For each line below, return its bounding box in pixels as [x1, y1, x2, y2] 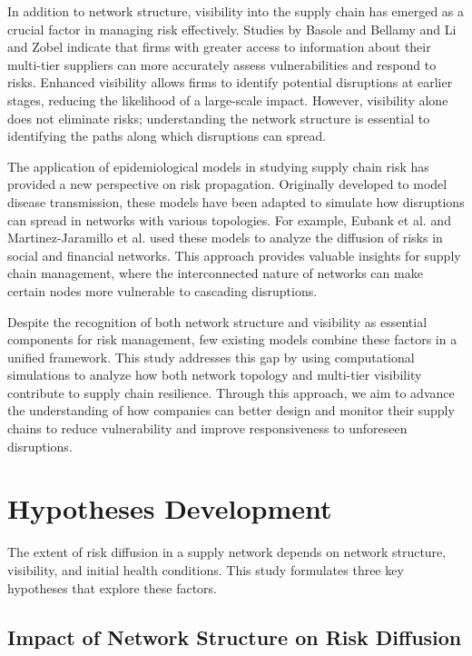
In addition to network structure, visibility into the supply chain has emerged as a [7, 2, 465, 20]
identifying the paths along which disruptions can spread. [7, 126, 327, 145]
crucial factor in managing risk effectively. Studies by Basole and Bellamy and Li [7, 19, 457, 38]
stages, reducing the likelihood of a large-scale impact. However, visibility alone [7, 90, 448, 109]
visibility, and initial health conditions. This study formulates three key [7, 560, 404, 579]
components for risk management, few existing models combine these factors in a [7, 330, 457, 349]
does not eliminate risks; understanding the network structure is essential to [7, 108, 430, 127]
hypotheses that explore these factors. [7, 578, 217, 597]
